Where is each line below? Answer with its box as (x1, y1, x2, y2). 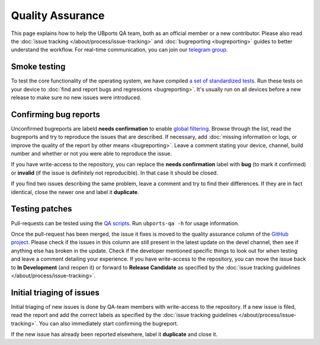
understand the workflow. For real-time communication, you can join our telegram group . (11, 46, 228, 53)
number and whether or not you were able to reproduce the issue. (11, 150, 172, 157)
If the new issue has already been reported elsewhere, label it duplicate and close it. (11, 330, 217, 338)
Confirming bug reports (11, 109, 101, 119)
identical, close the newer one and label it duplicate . (11, 188, 139, 195)
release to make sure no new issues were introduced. (11, 94, 142, 101)
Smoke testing (11, 62, 66, 72)
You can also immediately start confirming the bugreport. (39, 319, 179, 327)
